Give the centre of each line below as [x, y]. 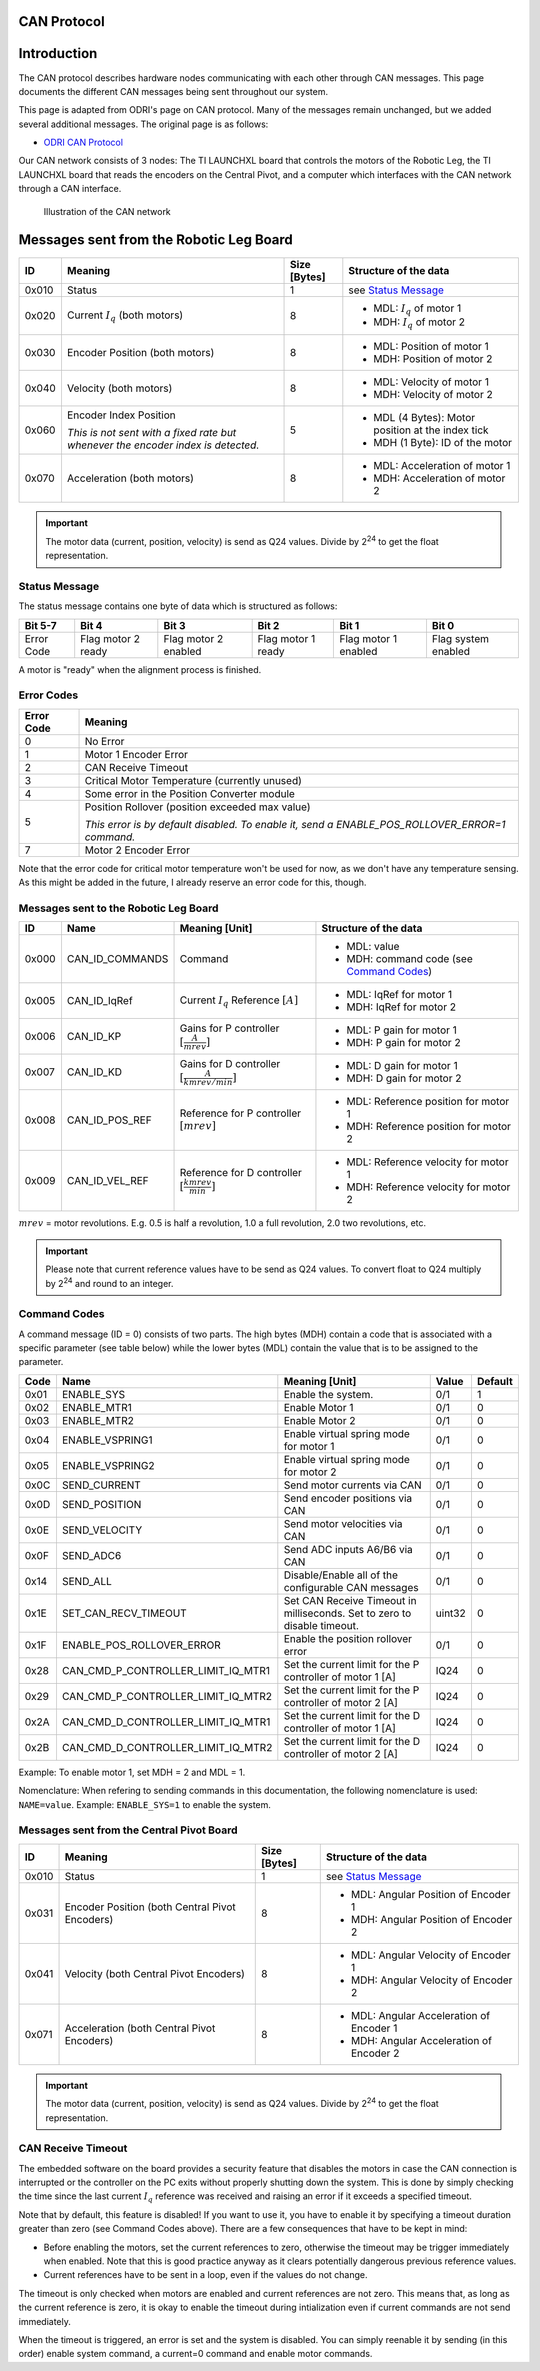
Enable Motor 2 [319, 1420]
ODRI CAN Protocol [83, 142]
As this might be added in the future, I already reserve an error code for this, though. [192, 882]
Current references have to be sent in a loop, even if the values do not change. [206, 2275]
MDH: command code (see [410, 959]
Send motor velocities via [343, 1523]
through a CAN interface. [70, 189]
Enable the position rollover [347, 1638]
